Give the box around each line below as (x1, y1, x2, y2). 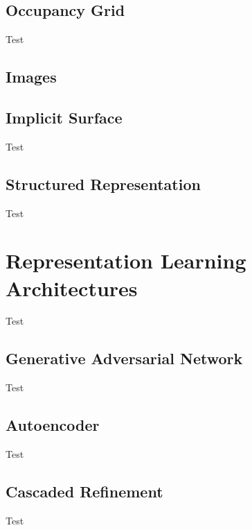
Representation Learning (6, 246, 246, 275)
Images (6, 66, 57, 87)
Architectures (6, 273, 138, 302)
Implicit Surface (6, 106, 123, 128)
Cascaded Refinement (6, 481, 163, 502)
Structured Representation (6, 173, 201, 194)
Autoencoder (6, 414, 100, 436)
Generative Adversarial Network (6, 348, 243, 369)
